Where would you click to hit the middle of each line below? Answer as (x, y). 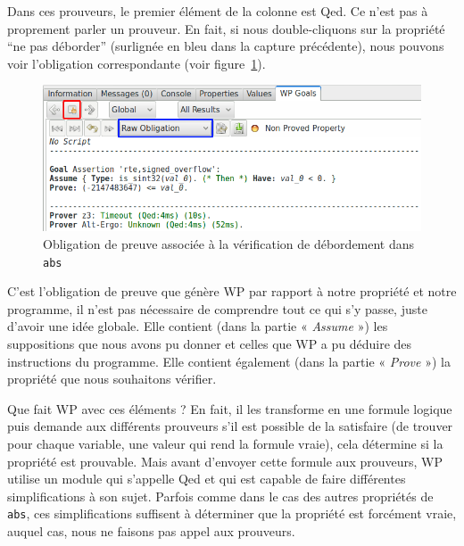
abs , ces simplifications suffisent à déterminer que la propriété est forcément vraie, (232, 513)
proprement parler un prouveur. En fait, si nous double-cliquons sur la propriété (226, 28)
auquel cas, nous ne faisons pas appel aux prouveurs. (151, 530)
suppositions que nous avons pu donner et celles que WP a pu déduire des (210, 343)
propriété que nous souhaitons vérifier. (112, 379)
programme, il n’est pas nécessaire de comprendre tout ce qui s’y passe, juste (217, 308)
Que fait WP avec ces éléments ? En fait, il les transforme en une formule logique (230, 408)
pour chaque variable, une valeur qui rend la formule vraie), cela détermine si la (225, 443)
